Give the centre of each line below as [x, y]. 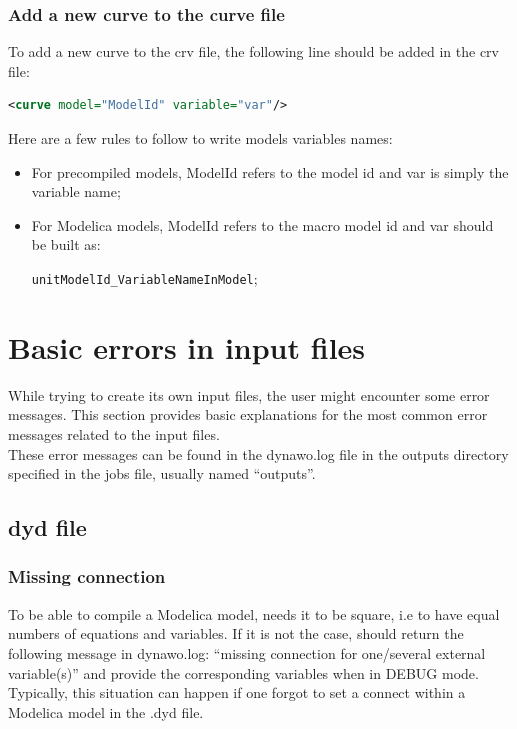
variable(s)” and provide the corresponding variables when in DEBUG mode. [243, 672]
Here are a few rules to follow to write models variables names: [200, 138]
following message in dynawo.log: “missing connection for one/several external [247, 652]
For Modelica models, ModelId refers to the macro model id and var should [262, 224]
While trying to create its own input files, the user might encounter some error [249, 394]
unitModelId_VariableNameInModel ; [144, 277]
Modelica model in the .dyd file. [106, 711]
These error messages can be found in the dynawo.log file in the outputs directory [258, 453]
